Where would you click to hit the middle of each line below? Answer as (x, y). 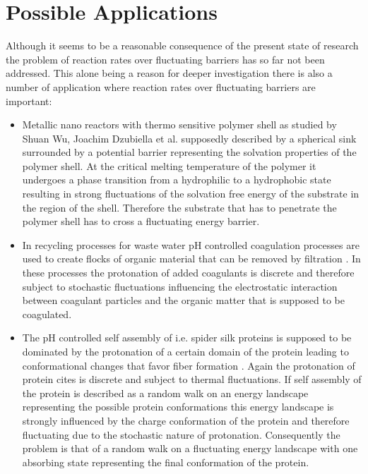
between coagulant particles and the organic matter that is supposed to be (183, 300)
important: (29, 101)
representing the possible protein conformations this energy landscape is (178, 407)
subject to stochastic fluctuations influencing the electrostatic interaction (180, 286)
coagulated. (47, 314)
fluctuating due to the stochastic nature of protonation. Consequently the (181, 434)
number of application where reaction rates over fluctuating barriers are (161, 86)
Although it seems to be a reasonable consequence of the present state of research (182, 45)
